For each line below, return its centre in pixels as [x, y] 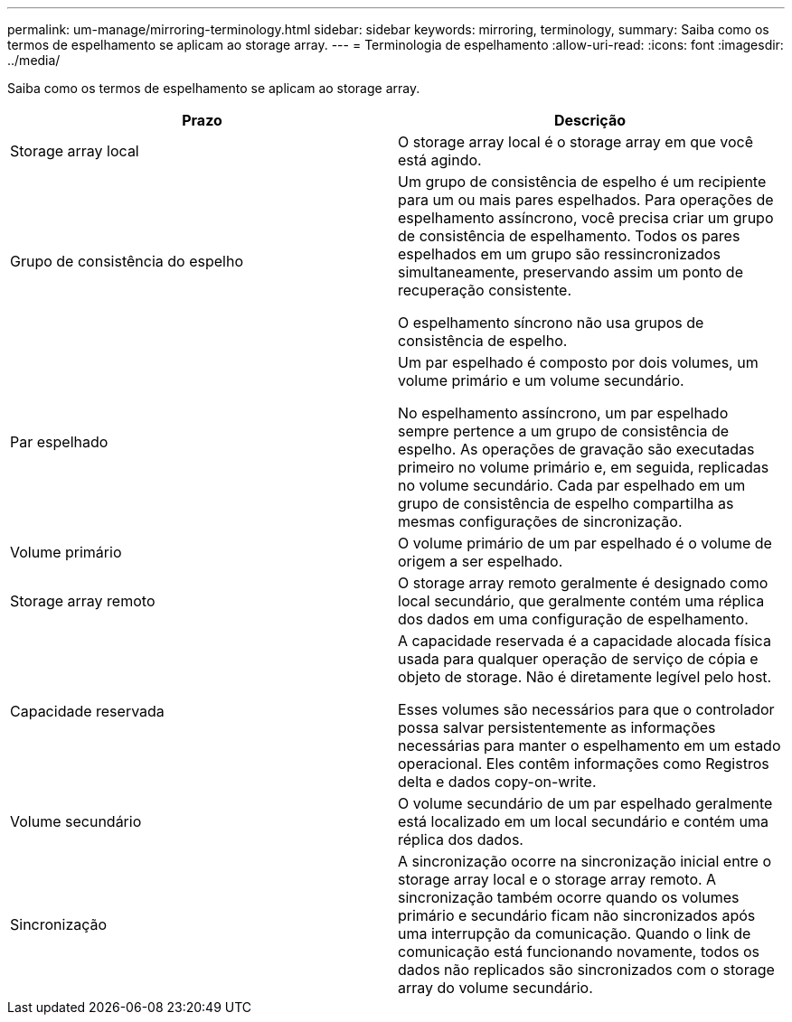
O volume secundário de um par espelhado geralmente [585, 803]
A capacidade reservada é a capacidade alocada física [585, 641]
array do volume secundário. [495, 988]
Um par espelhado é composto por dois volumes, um [578, 362]
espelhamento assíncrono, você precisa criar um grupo [586, 218]
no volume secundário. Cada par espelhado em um [572, 485]
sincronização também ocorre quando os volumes [569, 897]
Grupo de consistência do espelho [127, 261]
